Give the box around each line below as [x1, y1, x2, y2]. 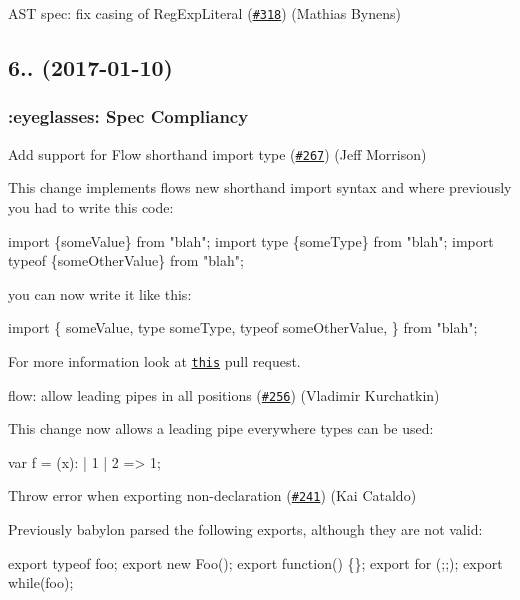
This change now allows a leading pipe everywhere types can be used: [8, 418, 434, 439]
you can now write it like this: [8, 283, 192, 304]
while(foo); [8, 572, 74, 593]
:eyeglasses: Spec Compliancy [8, 104, 249, 129]
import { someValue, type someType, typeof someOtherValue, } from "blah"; [8, 317, 478, 338]
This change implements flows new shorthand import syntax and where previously [8, 177, 512, 198]
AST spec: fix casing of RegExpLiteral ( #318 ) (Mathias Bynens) [8, 3, 402, 23]
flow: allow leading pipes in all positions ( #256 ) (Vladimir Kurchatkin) [8, 384, 440, 405]
